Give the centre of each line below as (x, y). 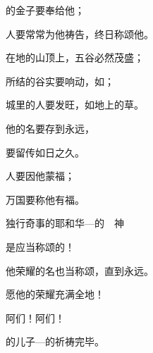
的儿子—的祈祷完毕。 (55, 341)
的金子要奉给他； (45, 10)
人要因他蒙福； (40, 176)
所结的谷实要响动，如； (60, 81)
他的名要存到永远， (50, 128)
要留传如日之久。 (45, 152)
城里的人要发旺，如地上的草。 (75, 105)
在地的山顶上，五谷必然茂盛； (75, 57)
